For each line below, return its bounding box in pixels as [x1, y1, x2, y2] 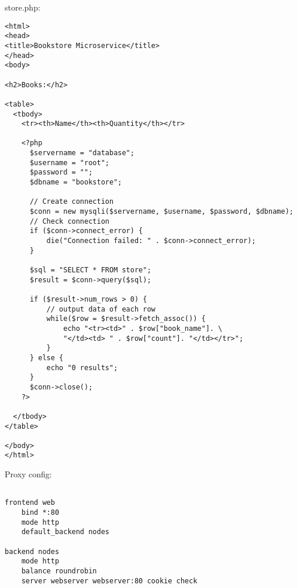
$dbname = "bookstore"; [29, 178, 122, 187]
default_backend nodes [21, 528, 109, 536]
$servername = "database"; [29, 149, 134, 158]
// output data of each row [46, 305, 156, 313]
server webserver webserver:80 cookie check [21, 576, 198, 585]
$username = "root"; [29, 158, 109, 167]
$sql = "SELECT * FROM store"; [29, 266, 151, 274]
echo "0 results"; [46, 363, 118, 372]
